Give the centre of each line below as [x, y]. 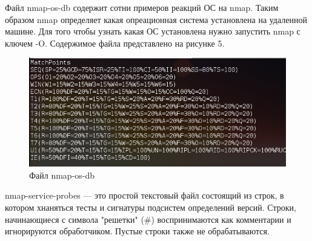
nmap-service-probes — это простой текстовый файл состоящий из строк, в [144, 195]
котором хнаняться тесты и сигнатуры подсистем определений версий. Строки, [151, 207]
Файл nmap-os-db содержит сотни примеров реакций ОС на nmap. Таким [142, 7]
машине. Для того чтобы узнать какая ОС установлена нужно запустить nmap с [153, 31]
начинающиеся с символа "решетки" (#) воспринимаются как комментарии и [148, 219]
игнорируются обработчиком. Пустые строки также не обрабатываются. [137, 231]
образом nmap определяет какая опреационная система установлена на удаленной [156, 19]
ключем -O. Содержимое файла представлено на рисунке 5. [115, 43]
